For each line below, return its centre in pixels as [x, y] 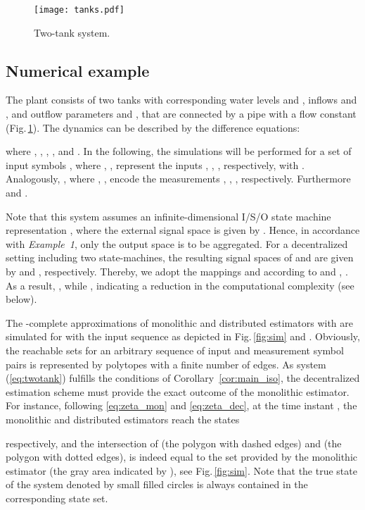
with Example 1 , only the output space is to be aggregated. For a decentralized [177, 243]
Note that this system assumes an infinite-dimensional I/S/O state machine [168, 216]
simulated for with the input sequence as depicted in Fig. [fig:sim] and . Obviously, [183, 336]
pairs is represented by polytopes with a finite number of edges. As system [166, 364]
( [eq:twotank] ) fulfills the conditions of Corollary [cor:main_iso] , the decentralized [183, 378]
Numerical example [78, 70]
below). [21, 299]
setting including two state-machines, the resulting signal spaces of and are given [180, 257]
